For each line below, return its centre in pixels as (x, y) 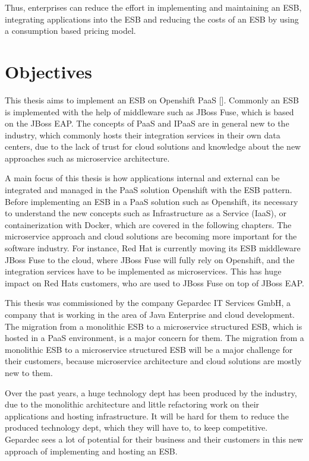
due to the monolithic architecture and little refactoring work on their (132, 404)
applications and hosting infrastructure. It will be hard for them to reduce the (147, 416)
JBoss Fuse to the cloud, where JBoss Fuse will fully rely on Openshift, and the (150, 259)
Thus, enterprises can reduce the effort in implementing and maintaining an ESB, (153, 7)
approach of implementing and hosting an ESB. (91, 451)
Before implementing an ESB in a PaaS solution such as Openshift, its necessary (152, 201)
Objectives (48, 71)
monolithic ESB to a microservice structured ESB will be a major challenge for (149, 349)
